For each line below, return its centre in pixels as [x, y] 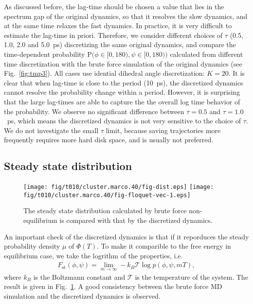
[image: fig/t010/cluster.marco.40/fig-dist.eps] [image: [119, 187]
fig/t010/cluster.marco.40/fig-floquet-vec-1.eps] [107, 195]
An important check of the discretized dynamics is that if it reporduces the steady [126, 236]
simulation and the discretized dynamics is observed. [82, 296]
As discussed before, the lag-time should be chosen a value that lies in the [114, 6]
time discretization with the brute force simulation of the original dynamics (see [123, 63]
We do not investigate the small [51, 130]
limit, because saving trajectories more [163, 130]
